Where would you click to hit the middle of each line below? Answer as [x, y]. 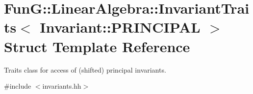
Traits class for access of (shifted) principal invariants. [85, 69]
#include [18, 86]
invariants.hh [62, 86]
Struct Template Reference [97, 46]
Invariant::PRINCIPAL [120, 27]
